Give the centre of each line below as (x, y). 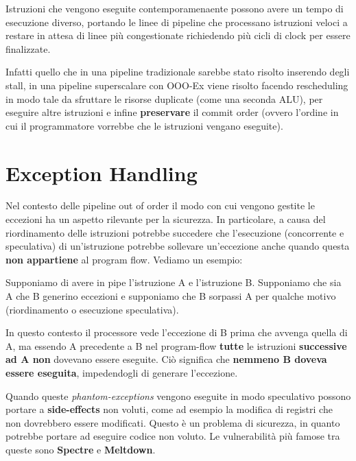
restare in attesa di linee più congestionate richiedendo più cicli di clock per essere (178, 35)
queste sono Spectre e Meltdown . (81, 449)
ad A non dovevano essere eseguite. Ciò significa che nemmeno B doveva (166, 359)
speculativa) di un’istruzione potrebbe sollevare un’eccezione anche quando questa (178, 246)
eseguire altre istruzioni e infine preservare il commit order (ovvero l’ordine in (172, 112)
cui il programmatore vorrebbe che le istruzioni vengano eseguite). (144, 125)
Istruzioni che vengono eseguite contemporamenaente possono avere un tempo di (175, 8)
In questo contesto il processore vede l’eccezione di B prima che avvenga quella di (177, 332)
